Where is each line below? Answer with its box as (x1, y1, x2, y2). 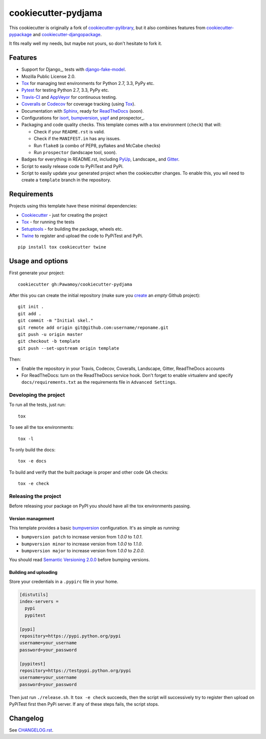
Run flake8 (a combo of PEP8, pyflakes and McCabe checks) (33, 142, 161, 148)
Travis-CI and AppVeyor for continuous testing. (21, 94, 117, 100)
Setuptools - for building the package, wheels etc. (21, 226, 123, 232)
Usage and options (9, 257, 68, 265)
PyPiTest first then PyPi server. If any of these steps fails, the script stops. (9, 701, 160, 707)
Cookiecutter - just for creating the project (21, 212, 108, 218)
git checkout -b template (18, 338, 81, 344)
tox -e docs (18, 458, 47, 464)
